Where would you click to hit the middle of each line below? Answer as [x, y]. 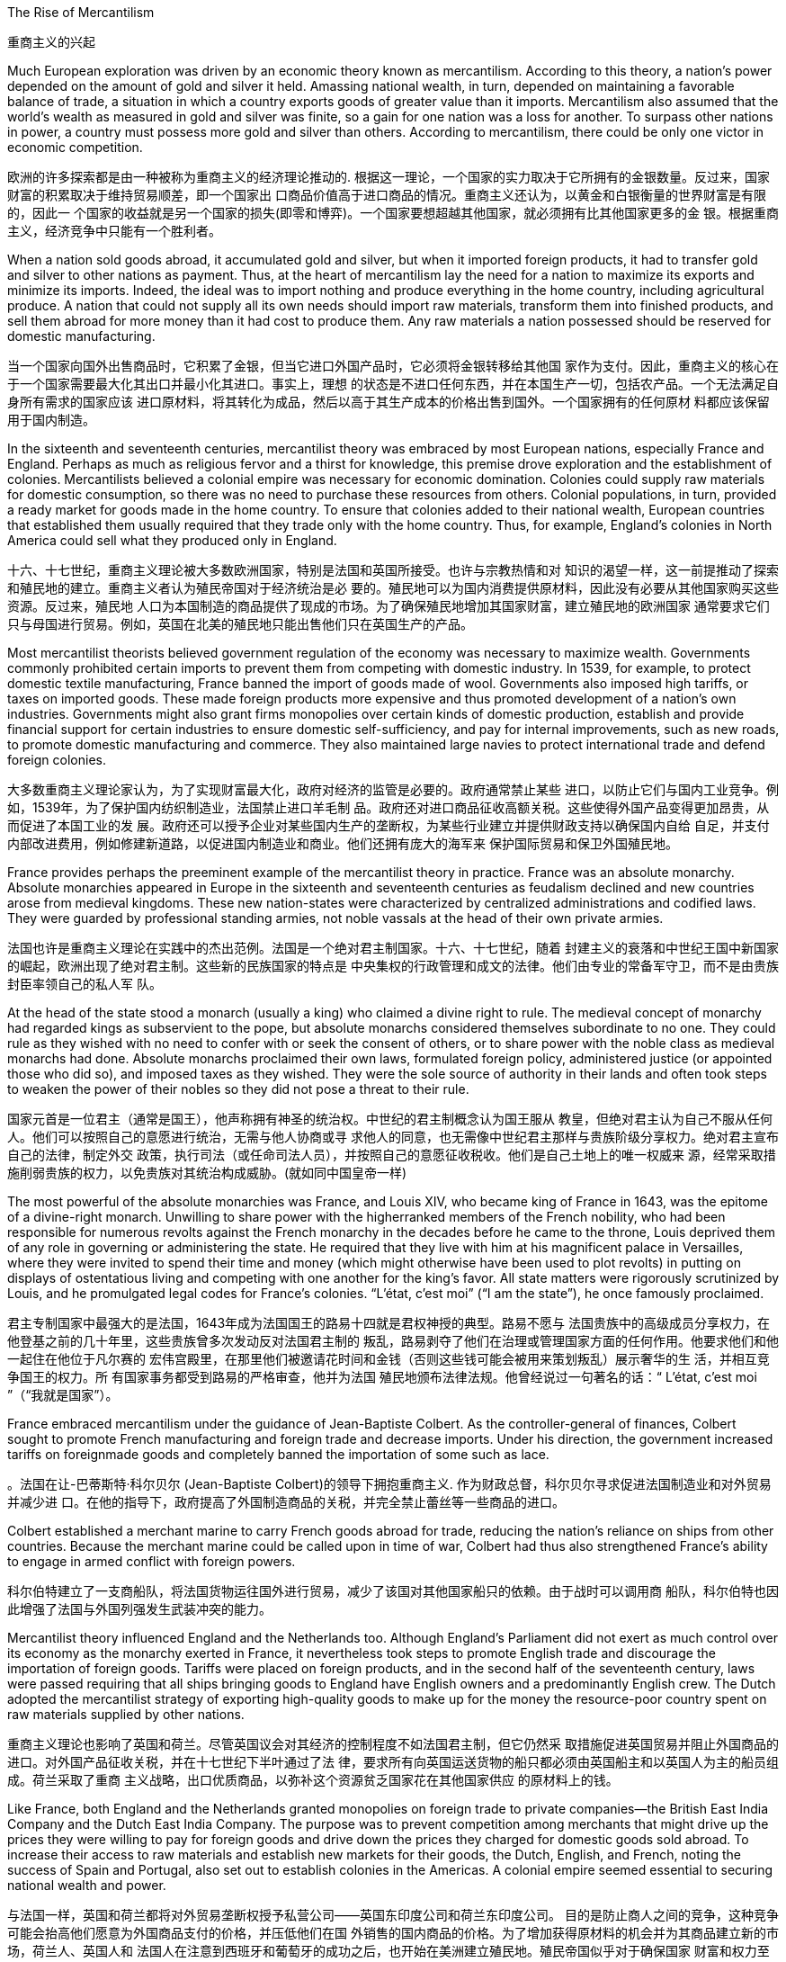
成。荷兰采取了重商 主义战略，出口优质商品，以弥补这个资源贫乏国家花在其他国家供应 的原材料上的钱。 [313, 1780]
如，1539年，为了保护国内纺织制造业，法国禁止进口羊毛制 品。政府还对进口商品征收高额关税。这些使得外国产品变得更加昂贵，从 [389, 807]
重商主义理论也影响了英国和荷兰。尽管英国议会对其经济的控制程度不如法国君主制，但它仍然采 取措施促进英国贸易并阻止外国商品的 [393, 1744]
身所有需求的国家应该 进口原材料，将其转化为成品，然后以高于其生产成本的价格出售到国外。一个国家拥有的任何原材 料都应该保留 [389, 402]
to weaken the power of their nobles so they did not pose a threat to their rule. [238, 1089]
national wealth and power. [87, 1885]
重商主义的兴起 [51, 42]
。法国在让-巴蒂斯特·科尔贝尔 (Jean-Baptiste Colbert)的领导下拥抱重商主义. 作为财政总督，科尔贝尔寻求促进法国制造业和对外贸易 [389, 1484]
